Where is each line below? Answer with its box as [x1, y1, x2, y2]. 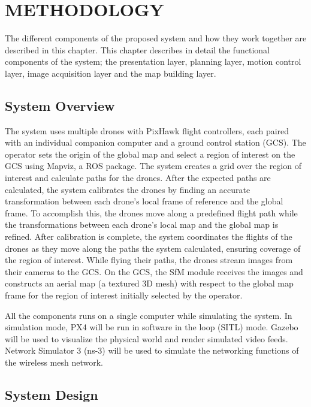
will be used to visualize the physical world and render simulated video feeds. [5, 332, 288, 345]
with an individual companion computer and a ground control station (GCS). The [5, 136, 306, 149]
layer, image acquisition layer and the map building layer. [5, 67, 216, 79]
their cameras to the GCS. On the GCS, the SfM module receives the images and [5, 265, 303, 278]
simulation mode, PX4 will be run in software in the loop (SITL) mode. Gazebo [5, 321, 298, 333]
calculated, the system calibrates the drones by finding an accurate [5, 183, 250, 195]
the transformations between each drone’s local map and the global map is [5, 218, 279, 231]
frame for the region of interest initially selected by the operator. [5, 289, 243, 302]
